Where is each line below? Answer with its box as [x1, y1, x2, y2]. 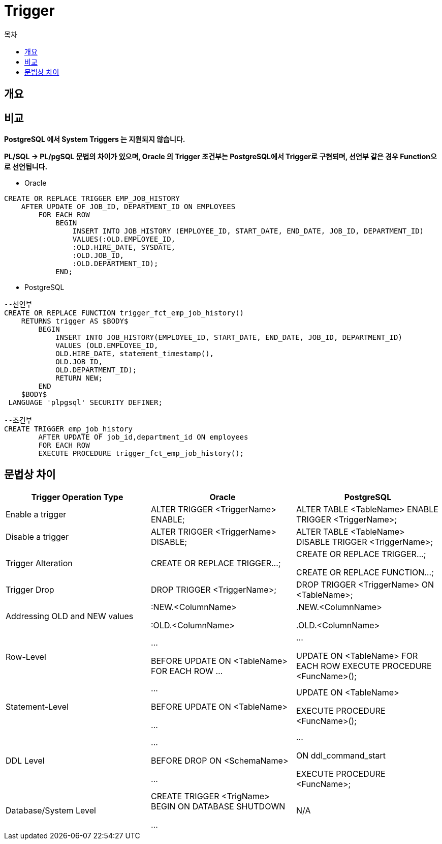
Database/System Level [6, 805, 96, 816]
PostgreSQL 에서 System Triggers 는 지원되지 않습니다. [4, 135, 185, 144]
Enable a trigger [6, 509, 67, 519]
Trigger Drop [6, 584, 54, 595]
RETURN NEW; [55, 374, 103, 383]
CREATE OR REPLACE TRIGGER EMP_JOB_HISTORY [4, 194, 180, 203]
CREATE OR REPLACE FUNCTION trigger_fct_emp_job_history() [4, 309, 244, 317]
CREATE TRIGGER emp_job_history [4, 425, 133, 433]
